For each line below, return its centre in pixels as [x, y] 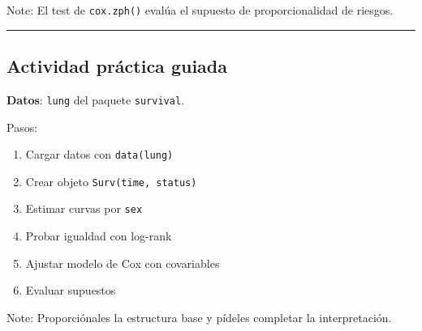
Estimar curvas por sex [84, 208]
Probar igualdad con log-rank [99, 236]
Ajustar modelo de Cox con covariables [123, 263]
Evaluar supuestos [71, 290]
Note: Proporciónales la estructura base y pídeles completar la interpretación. [199, 317]
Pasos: [22, 127]
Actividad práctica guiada [117, 66]
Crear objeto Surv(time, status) [111, 181]
